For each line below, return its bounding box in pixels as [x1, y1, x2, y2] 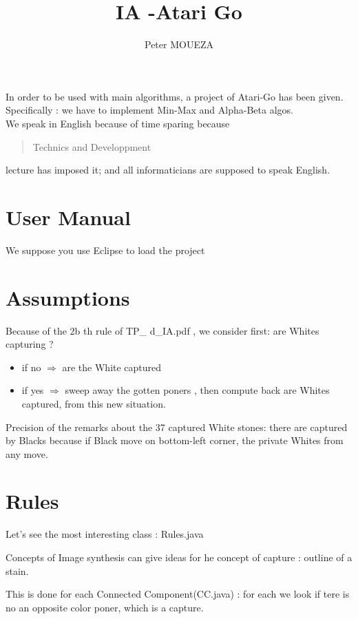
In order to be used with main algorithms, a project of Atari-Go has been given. [6, 89, 344, 103]
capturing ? [6, 337, 54, 351]
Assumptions [6, 283, 130, 311]
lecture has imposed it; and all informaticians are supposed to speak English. [6, 162, 330, 177]
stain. [6, 563, 29, 578]
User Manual [6, 202, 131, 231]
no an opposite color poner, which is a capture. [6, 600, 204, 614]
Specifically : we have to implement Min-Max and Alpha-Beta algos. [6, 103, 293, 117]
